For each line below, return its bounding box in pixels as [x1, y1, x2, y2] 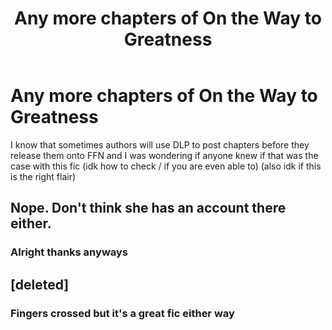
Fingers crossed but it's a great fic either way [10, 306, 235, 320]
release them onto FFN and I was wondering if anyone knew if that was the [10, 149, 319, 161]
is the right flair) [10, 170, 77, 182]
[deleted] [10, 276, 70, 293]
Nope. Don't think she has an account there [10, 200, 287, 217]
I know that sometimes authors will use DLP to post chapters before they [10, 138, 310, 151]
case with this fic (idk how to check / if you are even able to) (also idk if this [10, 160, 322, 172]
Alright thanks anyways [10, 245, 128, 259]
